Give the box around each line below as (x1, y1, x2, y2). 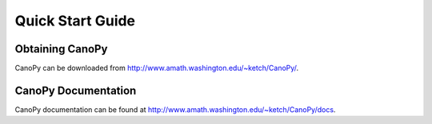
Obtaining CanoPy (14, 42, 108, 56)
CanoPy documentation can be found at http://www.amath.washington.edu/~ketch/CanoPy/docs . (14, 104, 336, 114)
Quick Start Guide (14, 12, 136, 29)
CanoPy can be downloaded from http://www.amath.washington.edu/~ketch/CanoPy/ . (14, 64, 299, 73)
